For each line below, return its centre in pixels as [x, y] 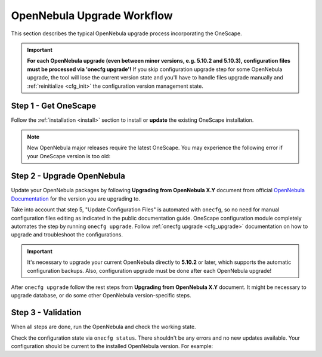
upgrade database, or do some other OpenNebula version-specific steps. [101, 296]
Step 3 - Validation [46, 313]
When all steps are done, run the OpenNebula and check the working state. [103, 327]
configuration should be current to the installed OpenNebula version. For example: [112, 346]
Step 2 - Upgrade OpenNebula [68, 176]
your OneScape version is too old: [69, 156]
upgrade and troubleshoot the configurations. [67, 235]
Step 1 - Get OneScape [54, 106]
